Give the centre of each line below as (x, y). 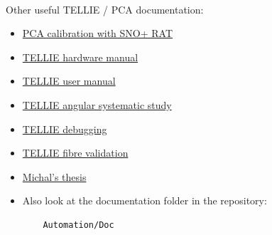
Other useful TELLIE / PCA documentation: (105, 9)
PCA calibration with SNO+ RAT (98, 33)
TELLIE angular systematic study (97, 104)
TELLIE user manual (69, 81)
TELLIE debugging (65, 129)
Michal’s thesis (54, 176)
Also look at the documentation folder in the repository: (145, 200)
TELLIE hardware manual (80, 57)
